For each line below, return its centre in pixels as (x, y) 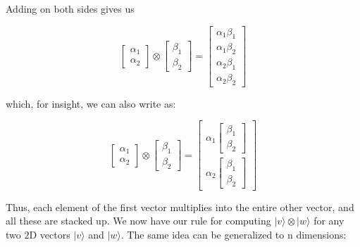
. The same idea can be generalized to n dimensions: (234, 235)
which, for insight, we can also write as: (91, 103)
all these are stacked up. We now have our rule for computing (138, 221)
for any (329, 221)
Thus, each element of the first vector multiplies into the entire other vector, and (180, 207)
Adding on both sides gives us (70, 8)
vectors (55, 235)
